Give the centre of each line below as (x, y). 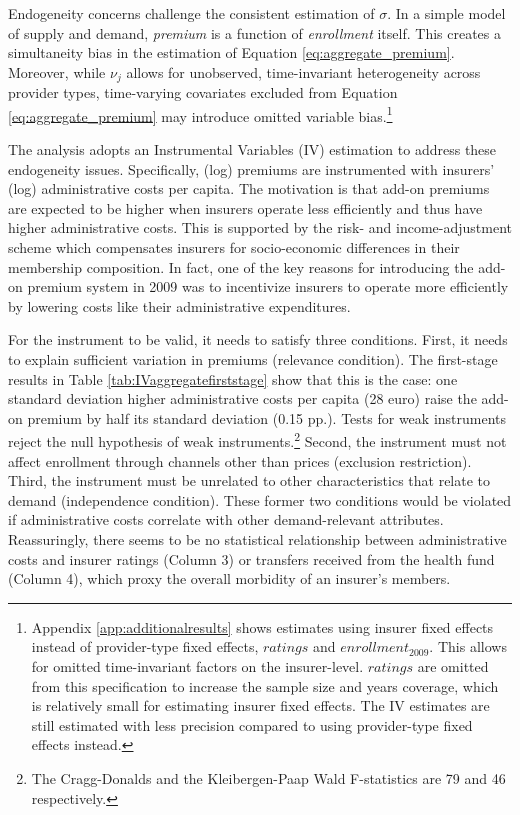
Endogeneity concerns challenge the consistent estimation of (191, 13)
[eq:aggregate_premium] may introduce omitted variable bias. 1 (200, 114)
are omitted (453, 665)
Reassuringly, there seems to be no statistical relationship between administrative (257, 539)
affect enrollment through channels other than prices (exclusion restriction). (240, 460)
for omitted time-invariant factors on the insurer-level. (197, 665)
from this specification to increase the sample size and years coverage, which (265, 685)
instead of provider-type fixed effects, (145, 646)
